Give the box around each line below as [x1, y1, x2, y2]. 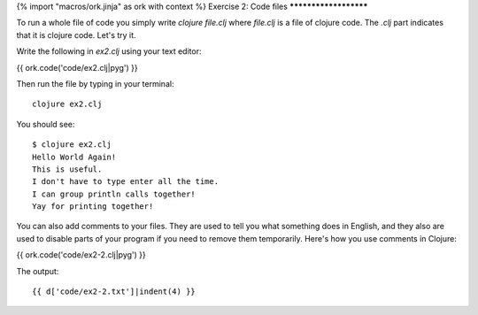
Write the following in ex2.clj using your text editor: [16, 46, 202, 57]
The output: [16, 265, 59, 276]
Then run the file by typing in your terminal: [16, 78, 174, 88]
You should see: [16, 119, 75, 129]
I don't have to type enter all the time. [32, 177, 220, 187]
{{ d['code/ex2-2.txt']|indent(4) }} [32, 287, 197, 296]
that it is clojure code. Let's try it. [16, 29, 136, 40]
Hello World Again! [32, 151, 117, 162]
